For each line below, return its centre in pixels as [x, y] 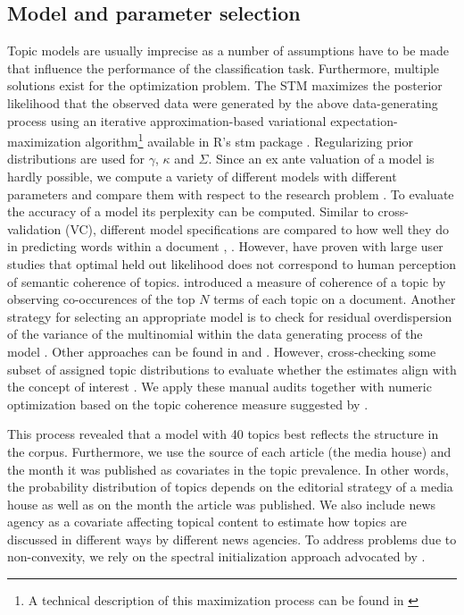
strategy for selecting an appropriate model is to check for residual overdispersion [230, 316]
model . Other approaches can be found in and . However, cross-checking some [222, 351]
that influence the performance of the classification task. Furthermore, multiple [224, 67]
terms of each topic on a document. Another [335, 299]
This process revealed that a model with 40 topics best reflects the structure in [223, 434]
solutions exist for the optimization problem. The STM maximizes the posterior [225, 85]
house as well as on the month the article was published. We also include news [222, 504]
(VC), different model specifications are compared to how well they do [257, 228]
